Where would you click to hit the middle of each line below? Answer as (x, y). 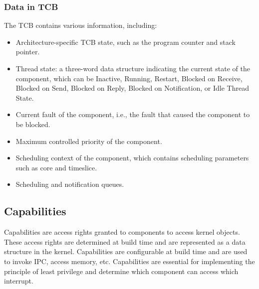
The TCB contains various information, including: (81, 25)
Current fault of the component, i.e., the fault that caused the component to (133, 114)
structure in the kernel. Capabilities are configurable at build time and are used (126, 251)
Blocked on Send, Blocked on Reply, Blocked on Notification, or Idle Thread (132, 88)
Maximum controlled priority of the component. (89, 141)
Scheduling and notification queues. (70, 184)
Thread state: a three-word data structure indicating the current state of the (133, 68)
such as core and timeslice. (56, 167)
